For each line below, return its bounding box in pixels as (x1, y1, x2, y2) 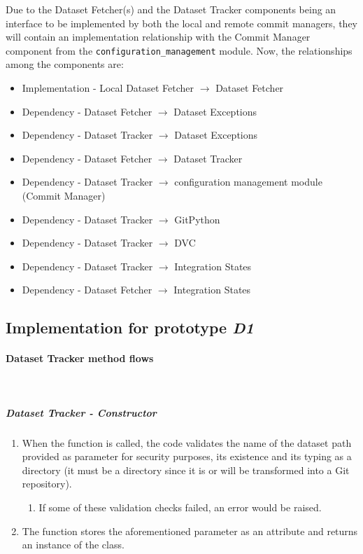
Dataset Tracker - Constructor (6, 405, 157, 420)
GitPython (174, 212, 220, 226)
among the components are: (6, 57, 124, 71)
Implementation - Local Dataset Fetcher (22, 81, 194, 95)
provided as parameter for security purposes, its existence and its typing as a (22, 449, 352, 464)
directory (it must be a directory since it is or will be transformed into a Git (22, 462, 350, 477)
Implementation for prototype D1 (6, 317, 254, 338)
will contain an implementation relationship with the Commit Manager (6, 29, 311, 44)
